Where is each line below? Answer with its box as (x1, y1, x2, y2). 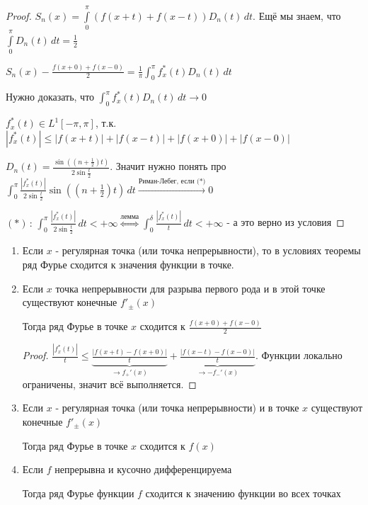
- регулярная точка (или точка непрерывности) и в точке (55, 400, 299, 415)
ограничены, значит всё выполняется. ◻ (22, 376, 197, 391)
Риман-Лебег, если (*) (138, 178, 206, 186)
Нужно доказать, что (6, 89, 95, 104)
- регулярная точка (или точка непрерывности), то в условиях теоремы (55, 243, 361, 258)
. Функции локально (255, 348, 343, 363)
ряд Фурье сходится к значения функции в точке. (22, 256, 234, 271)
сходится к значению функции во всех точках (145, 485, 341, 500)
